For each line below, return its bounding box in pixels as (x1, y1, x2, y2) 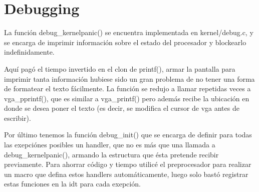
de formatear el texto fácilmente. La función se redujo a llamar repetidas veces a (4, 83, 251, 94)
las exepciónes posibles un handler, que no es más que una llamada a (4, 139, 215, 150)
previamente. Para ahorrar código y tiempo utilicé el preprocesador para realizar (4, 159, 251, 169)
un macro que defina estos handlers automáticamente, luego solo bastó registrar (4, 168, 248, 179)
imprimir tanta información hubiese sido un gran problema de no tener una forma (4, 73, 255, 84)
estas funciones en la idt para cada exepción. (4, 178, 141, 189)
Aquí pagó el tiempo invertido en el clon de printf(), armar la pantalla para (4, 63, 235, 74)
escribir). (4, 112, 31, 123)
